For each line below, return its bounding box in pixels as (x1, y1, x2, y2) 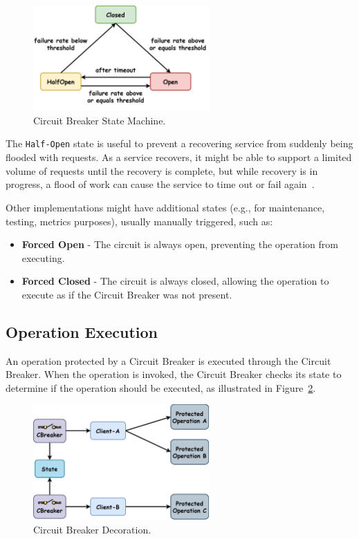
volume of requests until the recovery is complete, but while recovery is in (6, 163, 318, 178)
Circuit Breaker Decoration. (33, 522, 151, 536)
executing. (21, 250, 65, 265)
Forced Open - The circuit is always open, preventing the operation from (21, 237, 338, 252)
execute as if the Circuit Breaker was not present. (21, 287, 232, 301)
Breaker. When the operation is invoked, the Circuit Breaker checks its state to (6, 367, 342, 381)
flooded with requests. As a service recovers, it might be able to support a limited (6, 150, 352, 164)
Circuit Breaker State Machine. (33, 113, 166, 127)
